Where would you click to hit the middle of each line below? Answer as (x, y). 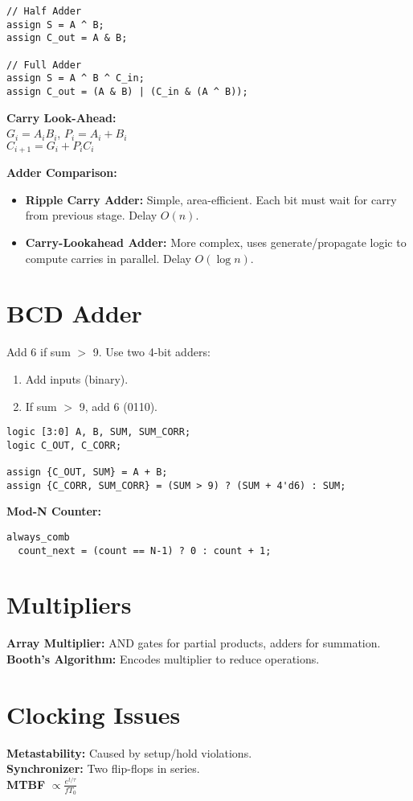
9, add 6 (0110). (118, 406)
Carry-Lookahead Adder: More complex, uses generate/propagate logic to (216, 242)
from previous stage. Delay (91, 215)
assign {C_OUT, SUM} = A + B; (87, 472)
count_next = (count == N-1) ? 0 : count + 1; (145, 550)
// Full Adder (44, 65)
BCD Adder (74, 313)
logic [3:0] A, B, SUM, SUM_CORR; (99, 432)
